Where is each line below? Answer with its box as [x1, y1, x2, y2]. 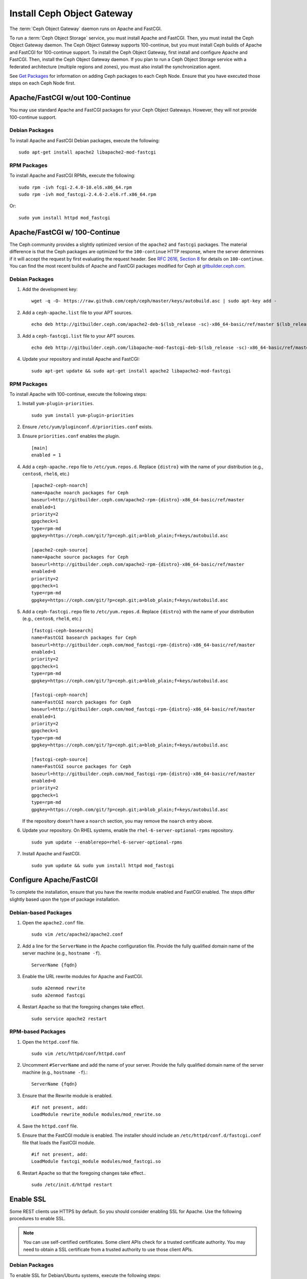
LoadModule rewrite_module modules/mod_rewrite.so [31, 1112, 161, 1117]
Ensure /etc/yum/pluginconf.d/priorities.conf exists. [22, 424, 153, 430]
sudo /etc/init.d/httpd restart [31, 1182, 113, 1188]
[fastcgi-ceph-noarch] [31, 692, 89, 698]
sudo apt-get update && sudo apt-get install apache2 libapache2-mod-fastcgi [31, 368, 231, 373]
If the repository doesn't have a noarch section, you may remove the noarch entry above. [22, 818, 213, 824]
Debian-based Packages [9, 909, 72, 916]
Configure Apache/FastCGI [9, 875, 98, 885]
